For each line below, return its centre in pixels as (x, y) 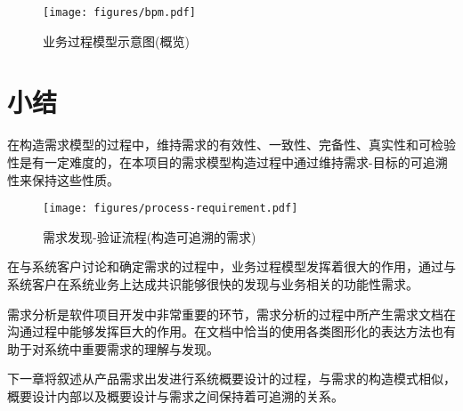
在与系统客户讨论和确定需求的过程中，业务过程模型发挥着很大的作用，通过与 (231, 266)
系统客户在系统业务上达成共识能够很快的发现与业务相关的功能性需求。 (213, 284)
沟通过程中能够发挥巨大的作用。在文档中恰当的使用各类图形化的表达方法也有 (231, 331)
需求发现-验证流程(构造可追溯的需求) (150, 236)
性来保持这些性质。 (63, 179)
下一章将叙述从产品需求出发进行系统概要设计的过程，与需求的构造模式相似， (231, 379)
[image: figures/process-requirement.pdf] (171, 209)
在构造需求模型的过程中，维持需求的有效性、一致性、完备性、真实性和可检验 (231, 145)
